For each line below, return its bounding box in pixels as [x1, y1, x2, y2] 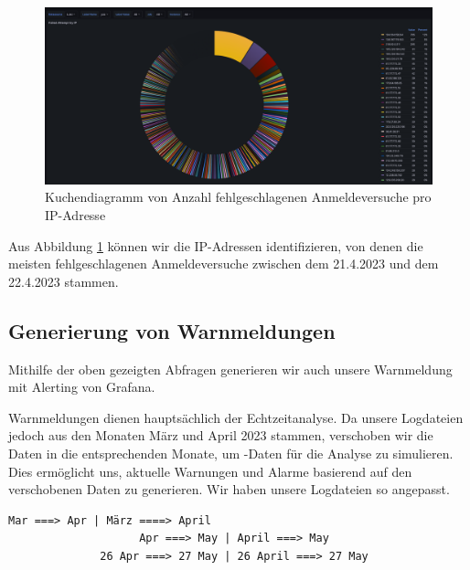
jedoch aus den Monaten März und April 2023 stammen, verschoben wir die [8, 426, 433, 445]
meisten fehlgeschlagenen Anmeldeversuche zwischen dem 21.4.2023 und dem [8, 254, 439, 273]
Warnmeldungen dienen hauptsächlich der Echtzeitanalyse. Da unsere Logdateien [8, 407, 464, 427]
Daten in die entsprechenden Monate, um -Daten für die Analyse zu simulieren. [8, 443, 454, 462]
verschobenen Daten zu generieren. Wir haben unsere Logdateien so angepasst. [8, 480, 450, 499]
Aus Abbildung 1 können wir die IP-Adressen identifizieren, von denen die [8, 236, 423, 255]
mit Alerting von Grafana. [8, 377, 155, 396]
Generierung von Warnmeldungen [8, 316, 336, 344]
